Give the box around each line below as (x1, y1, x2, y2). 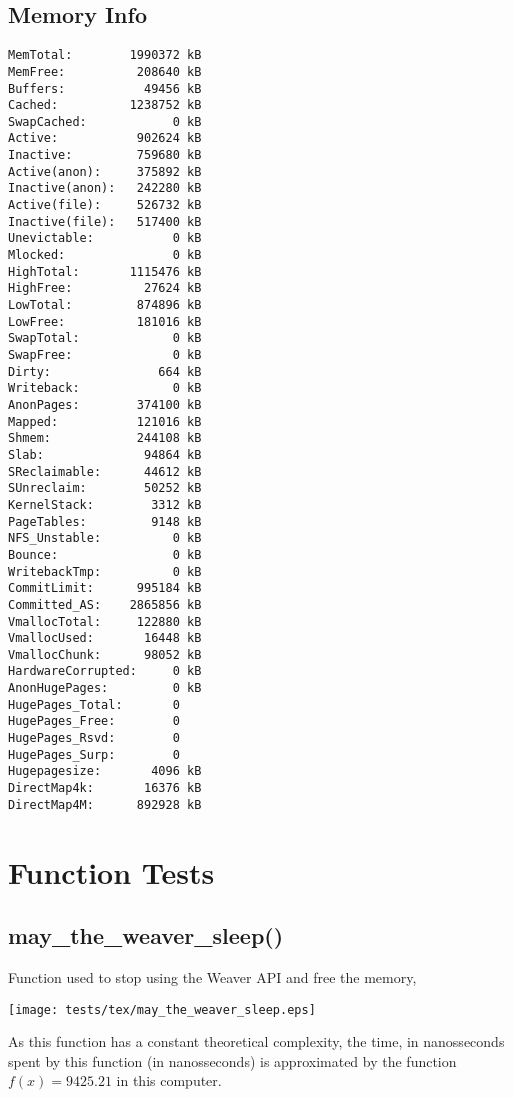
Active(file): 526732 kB (8, 198, 202, 213)
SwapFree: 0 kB (8, 348, 202, 363)
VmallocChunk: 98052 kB (8, 647, 202, 662)
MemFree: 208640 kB (8, 64, 202, 79)
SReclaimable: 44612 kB (8, 464, 202, 479)
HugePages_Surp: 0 (8, 747, 180, 762)
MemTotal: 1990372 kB (8, 48, 202, 63)
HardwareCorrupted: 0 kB (8, 664, 202, 679)
